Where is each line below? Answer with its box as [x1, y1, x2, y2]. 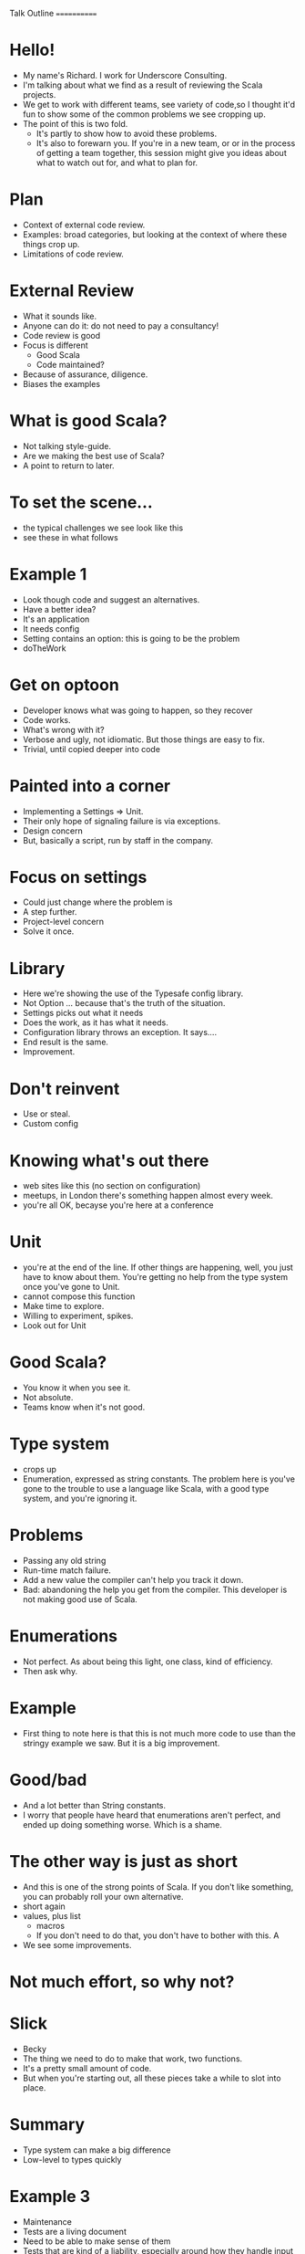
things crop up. [22, 238, 80, 249]
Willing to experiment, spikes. [22, 1310, 134, 1322]
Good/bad [9, 1770, 87, 1790]
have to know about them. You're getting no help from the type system [22, 1272, 289, 1283]
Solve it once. [22, 926, 75, 937]
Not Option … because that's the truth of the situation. [22, 998, 226, 1009]
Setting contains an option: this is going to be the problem [22, 633, 240, 644]
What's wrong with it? [22, 724, 105, 735]
